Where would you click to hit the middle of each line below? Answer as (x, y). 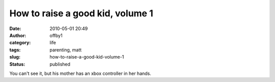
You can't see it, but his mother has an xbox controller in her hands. (80, 73)
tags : (15, 50)
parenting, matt (66, 50)
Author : (18, 35)
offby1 (56, 35)
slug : (15, 57)
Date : (15, 29)
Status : (17, 64)
